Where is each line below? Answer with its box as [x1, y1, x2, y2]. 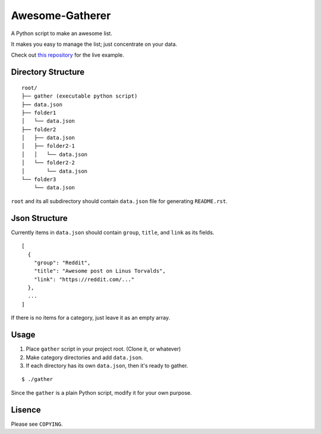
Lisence [11, 405, 41, 415]
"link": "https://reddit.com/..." [33, 276, 135, 283]
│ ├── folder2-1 [21, 143, 75, 149]
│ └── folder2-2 [21, 160, 75, 166]
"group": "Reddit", [33, 259, 91, 266]
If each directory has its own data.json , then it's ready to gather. [26, 362, 188, 369]
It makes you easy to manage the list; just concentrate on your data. [11, 40, 178, 48]
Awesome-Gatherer [11, 9, 111, 22]
